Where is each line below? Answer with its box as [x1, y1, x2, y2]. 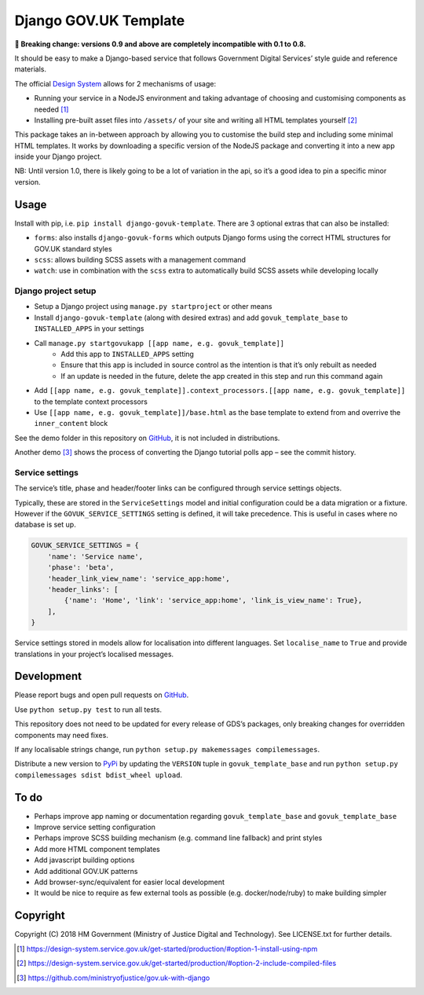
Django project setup [14, 285, 97, 296]
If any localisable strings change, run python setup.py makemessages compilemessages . [14, 745, 320, 755]
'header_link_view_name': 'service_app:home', [47, 574, 231, 583]
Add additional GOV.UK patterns [34, 866, 138, 876]
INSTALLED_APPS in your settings [34, 324, 144, 333]
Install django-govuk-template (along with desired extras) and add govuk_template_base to [34, 313, 349, 322]
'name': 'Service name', [47, 552, 144, 561]
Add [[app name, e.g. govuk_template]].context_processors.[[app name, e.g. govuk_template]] [34, 386, 406, 395]
